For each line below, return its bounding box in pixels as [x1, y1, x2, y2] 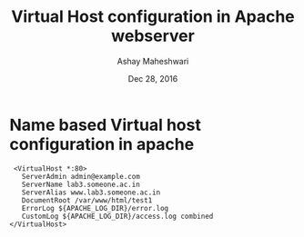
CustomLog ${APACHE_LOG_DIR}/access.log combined [21, 212, 214, 221]
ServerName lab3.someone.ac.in [21, 180, 141, 189]
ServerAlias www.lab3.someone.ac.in [21, 188, 161, 197]
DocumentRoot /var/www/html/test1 [21, 195, 153, 205]
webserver [110, 25, 196, 46]
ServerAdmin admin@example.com [21, 172, 141, 181]
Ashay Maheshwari [117, 55, 189, 66]
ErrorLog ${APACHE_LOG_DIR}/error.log [21, 203, 169, 212]
